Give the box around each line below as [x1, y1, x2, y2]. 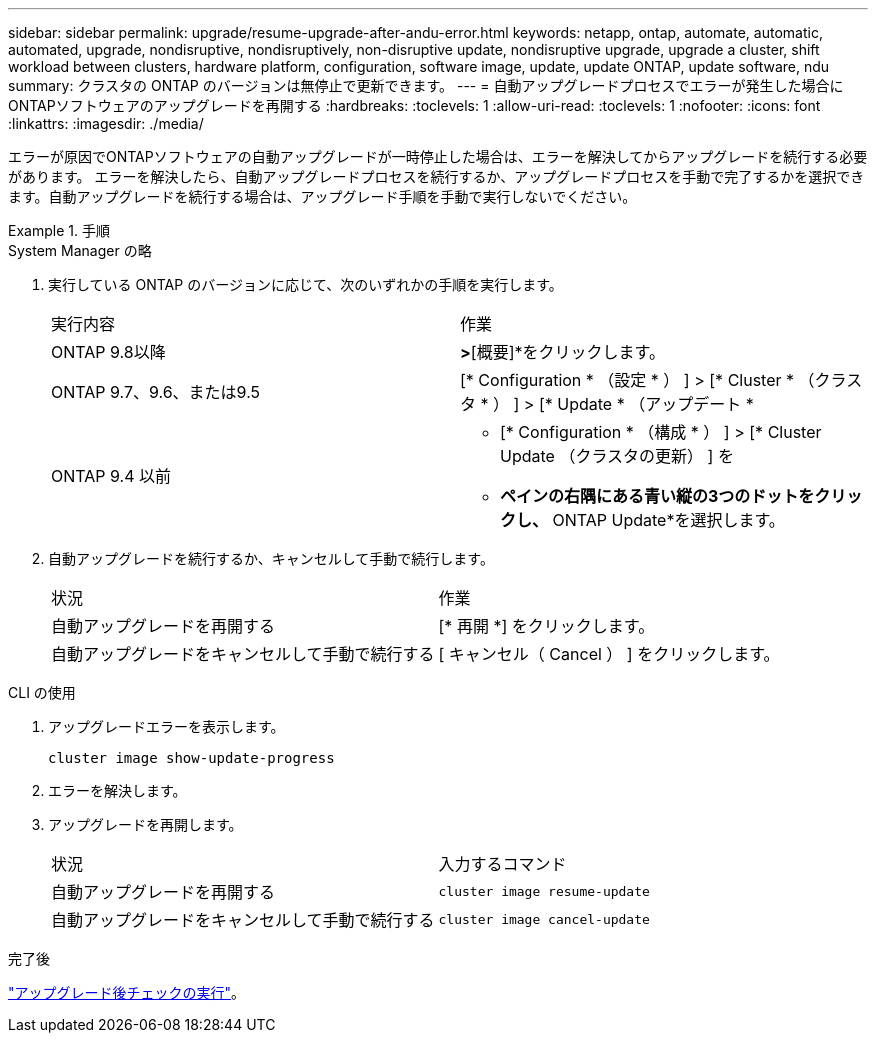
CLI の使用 [8, 684, 76, 701]
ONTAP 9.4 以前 [51, 466, 171, 486]
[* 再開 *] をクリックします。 [438, 616, 655, 636]
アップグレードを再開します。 [48, 816, 243, 833]
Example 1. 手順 [8, 222, 110, 239]
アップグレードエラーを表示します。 [48, 718, 285, 735]
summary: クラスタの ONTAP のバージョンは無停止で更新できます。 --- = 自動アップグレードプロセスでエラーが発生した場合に [8, 77, 844, 94]
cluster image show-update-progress [48, 750, 335, 766]
